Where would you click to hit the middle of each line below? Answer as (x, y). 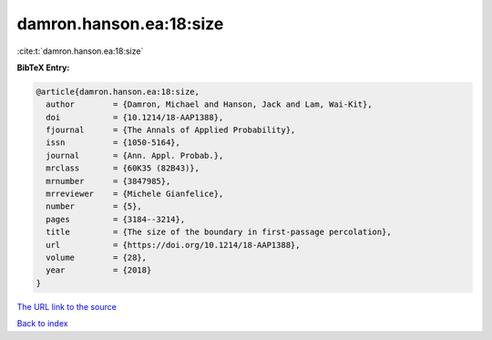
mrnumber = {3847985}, (108, 181)
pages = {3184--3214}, (116, 219)
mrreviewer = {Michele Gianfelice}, (135, 194)
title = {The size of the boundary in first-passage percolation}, (219, 232)
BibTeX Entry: (43, 67)
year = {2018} (99, 270)
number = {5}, (94, 206)
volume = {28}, (97, 258)
